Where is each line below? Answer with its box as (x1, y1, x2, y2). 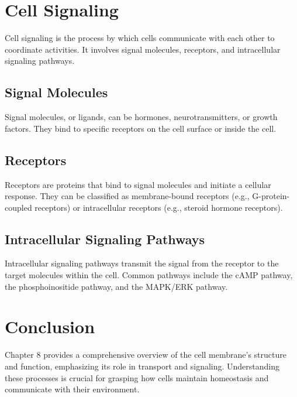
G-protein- (252, 190, 290, 202)
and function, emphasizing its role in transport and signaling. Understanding (5, 360, 280, 372)
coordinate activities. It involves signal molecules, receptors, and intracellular (5, 43, 281, 55)
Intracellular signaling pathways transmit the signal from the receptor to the (5, 257, 279, 269)
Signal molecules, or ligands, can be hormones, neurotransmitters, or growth (5, 111, 278, 123)
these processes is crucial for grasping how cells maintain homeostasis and (5, 371, 269, 384)
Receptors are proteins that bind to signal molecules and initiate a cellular (5, 178, 271, 190)
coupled (5, 201, 32, 213)
